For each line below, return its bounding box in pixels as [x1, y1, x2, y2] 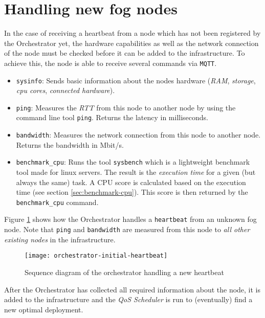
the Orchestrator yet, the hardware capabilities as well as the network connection [4, 37, 259, 48]
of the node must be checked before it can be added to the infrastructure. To [4, 48, 245, 58]
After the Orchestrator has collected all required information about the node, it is [4, 284, 261, 294]
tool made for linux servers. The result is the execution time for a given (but [16, 167, 256, 177]
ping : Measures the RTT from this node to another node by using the [16, 102, 236, 112]
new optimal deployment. [4, 304, 83, 314]
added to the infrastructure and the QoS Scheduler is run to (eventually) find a [4, 294, 253, 305]
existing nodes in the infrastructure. [4, 234, 116, 244]
